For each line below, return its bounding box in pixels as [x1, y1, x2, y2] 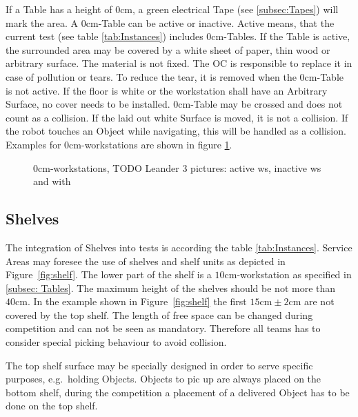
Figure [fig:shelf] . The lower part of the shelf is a [6, 267, 212, 282]
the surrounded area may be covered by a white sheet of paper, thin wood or [6, 42, 330, 57]
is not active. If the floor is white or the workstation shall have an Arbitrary [6, 83, 328, 97]
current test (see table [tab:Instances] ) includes [6, 29, 203, 43]
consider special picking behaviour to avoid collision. [6, 335, 227, 349]
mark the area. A [6, 15, 79, 30]
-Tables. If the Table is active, [223, 29, 350, 43]
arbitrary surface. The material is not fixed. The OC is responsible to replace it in [6, 56, 352, 70]
